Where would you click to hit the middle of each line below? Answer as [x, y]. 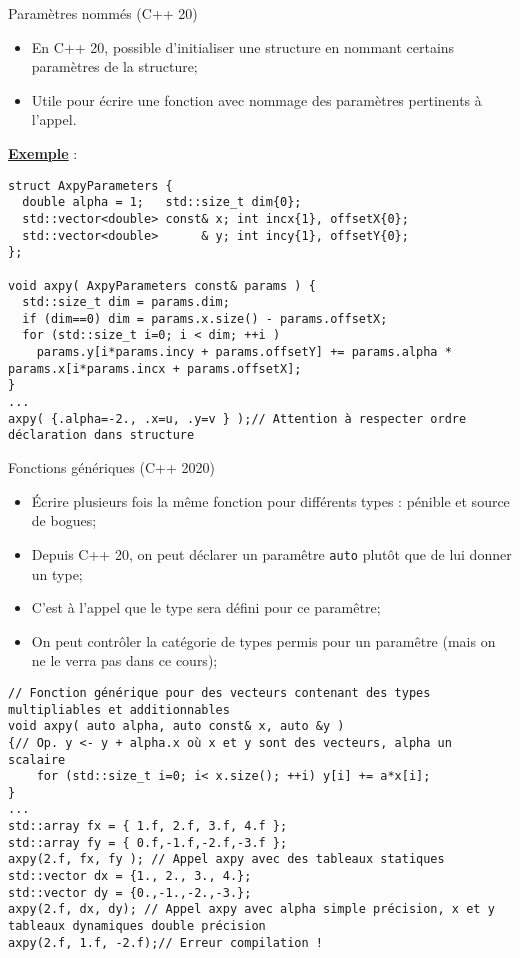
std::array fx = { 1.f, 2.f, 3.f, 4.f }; [148, 826]
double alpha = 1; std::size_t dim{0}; [162, 202]
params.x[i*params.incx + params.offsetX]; [155, 368]
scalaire [37, 759]
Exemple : [43, 152]
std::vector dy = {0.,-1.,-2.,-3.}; [130, 892]
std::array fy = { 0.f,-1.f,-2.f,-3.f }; [148, 842]
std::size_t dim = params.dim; [126, 302]
